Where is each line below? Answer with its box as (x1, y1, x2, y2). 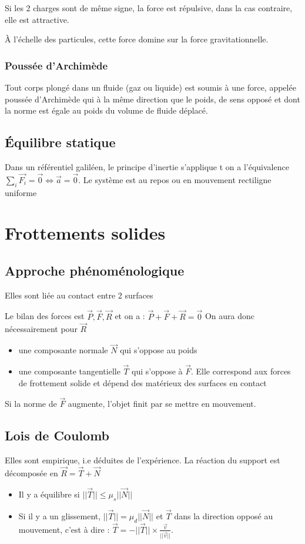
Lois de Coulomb (5, 426, 109, 445)
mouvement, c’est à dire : (18, 523, 110, 535)
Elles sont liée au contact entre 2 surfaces (5, 288, 153, 301)
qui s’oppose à (132, 365, 183, 377)
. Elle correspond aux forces (190, 365, 291, 377)
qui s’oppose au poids (120, 344, 197, 356)
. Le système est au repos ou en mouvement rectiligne (78, 173, 272, 185)
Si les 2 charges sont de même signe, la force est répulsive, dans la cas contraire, (5, 2, 293, 14)
